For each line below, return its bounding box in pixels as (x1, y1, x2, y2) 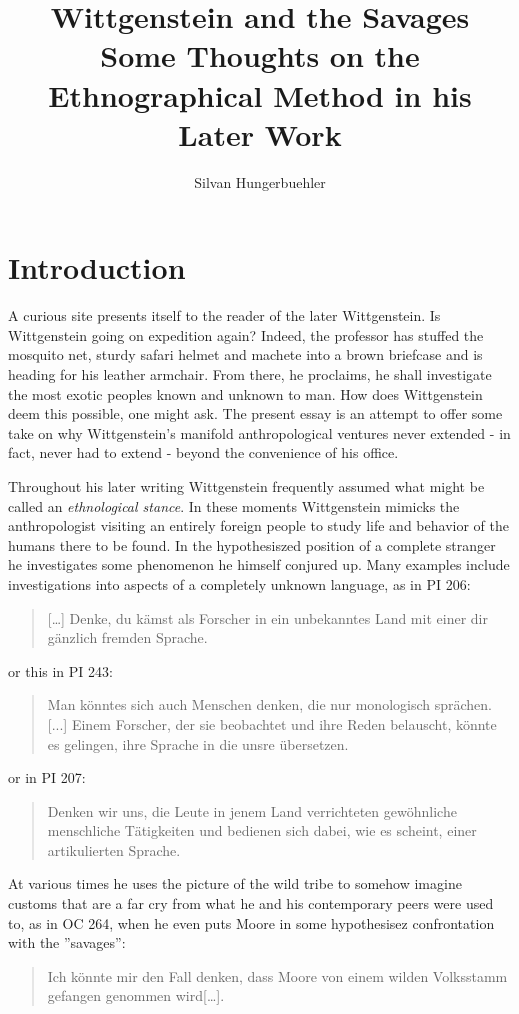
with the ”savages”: (8, 932, 126, 953)
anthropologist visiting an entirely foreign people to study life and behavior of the (8, 515, 509, 536)
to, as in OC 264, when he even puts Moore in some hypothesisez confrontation (8, 912, 495, 933)
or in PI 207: (8, 767, 86, 788)
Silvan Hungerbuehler (194, 171, 326, 192)
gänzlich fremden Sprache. (47, 627, 208, 648)
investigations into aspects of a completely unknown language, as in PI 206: (8, 573, 471, 594)
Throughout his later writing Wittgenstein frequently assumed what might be (8, 475, 485, 496)
